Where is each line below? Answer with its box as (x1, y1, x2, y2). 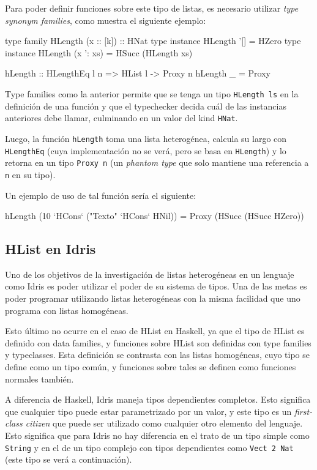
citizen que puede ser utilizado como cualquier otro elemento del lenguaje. (25, 417, 303, 430)
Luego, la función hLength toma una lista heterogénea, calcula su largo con (5, 132, 287, 144)
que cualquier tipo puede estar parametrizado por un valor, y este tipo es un (5, 405, 292, 417)
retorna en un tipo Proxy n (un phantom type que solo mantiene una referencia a (5, 156, 309, 169)
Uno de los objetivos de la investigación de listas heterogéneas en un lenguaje (5, 267, 294, 280)
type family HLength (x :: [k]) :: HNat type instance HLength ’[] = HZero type (5, 34, 301, 47)
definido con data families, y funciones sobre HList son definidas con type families (5, 336, 311, 349)
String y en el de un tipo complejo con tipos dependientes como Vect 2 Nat (5, 441, 294, 453)
